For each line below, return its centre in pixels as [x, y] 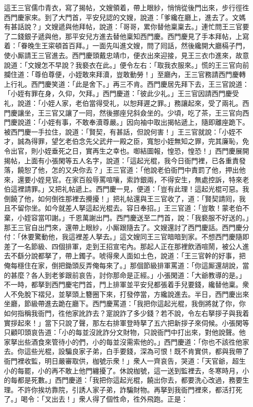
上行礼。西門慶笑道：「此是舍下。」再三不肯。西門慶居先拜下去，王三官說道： [126, 84]
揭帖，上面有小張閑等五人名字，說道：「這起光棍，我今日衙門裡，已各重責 [121, 160]
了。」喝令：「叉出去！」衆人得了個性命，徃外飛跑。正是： [96, 399]
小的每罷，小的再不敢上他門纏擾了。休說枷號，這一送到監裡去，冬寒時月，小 [126, 370]
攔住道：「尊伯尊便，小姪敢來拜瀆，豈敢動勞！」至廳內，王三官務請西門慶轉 [125, 74]
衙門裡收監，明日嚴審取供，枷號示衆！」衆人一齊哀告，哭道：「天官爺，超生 [125, 360]
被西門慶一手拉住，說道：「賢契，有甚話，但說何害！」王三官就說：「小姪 [120, 131]
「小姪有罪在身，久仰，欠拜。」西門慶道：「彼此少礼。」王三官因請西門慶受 [121, 93]
